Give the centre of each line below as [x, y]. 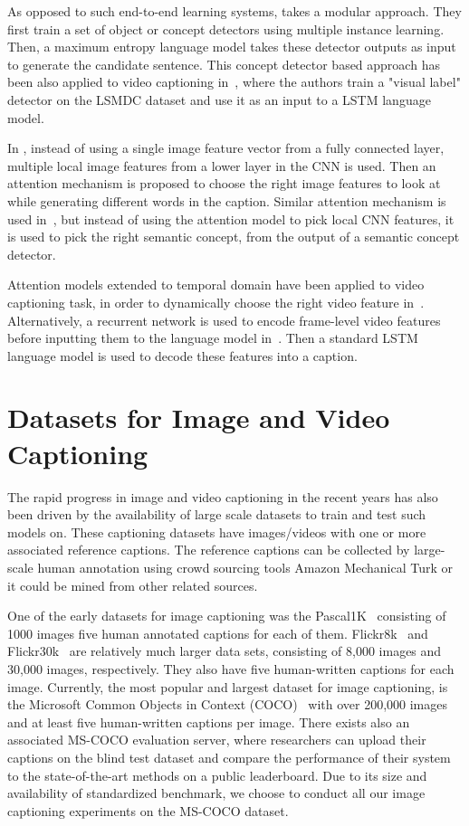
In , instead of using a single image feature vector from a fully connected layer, [226, 148]
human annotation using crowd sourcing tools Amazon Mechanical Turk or [245, 567]
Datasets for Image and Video [199, 418]
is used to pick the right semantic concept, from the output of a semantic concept [234, 237]
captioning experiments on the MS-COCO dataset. [148, 810]
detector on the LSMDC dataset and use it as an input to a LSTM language [219, 99]
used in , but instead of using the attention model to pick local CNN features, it [231, 218]
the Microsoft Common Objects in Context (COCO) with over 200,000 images [228, 704]
